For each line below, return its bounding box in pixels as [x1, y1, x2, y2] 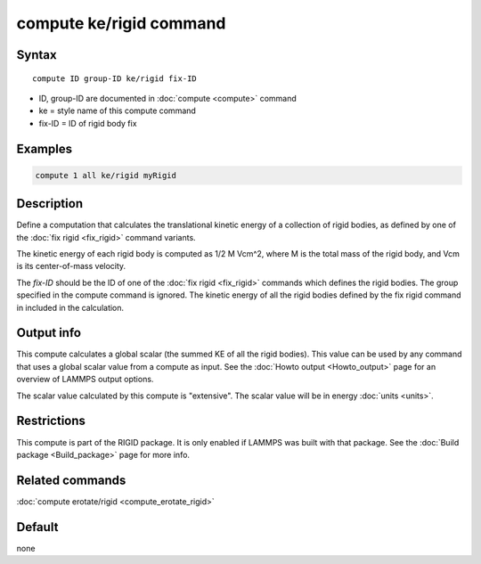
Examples [16, 141, 73, 156]
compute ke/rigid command [16, 13, 226, 33]
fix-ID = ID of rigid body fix [38, 118, 137, 128]
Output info [16, 325, 82, 340]
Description [16, 196, 84, 211]
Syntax [16, 47, 57, 62]
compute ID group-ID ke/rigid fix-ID [32, 73, 198, 84]
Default [16, 519, 59, 535]
